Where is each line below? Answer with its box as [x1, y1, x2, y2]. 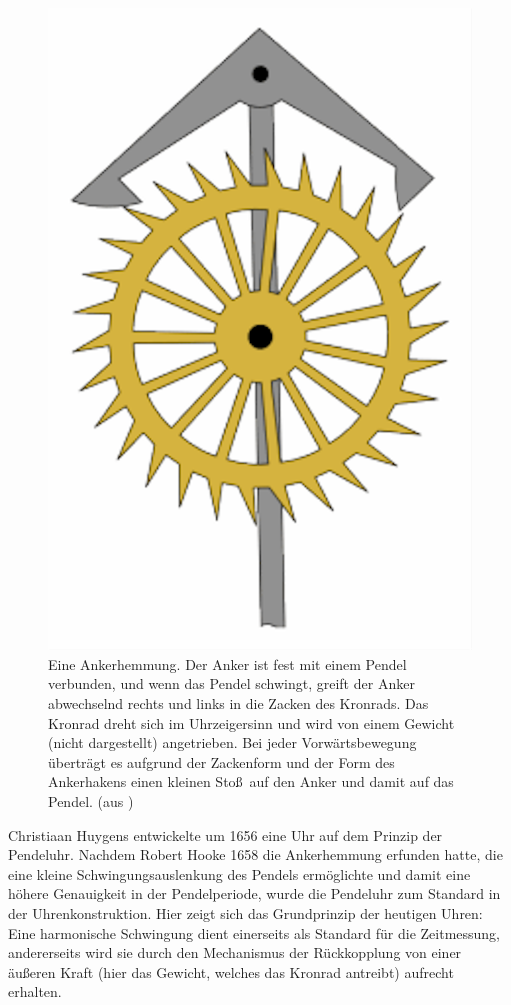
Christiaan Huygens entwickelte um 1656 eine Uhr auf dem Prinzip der [8, 824, 443, 845]
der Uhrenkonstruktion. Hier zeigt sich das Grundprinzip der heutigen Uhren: [8, 902, 483, 923]
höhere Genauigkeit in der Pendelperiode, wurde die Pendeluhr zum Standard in [8, 883, 501, 904]
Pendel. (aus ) [48, 791, 134, 812]
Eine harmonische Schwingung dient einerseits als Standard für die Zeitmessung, [8, 922, 500, 943]
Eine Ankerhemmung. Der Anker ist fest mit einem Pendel [48, 653, 407, 674]
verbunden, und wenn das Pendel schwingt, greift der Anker [48, 673, 415, 694]
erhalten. [8, 981, 62, 1002]
